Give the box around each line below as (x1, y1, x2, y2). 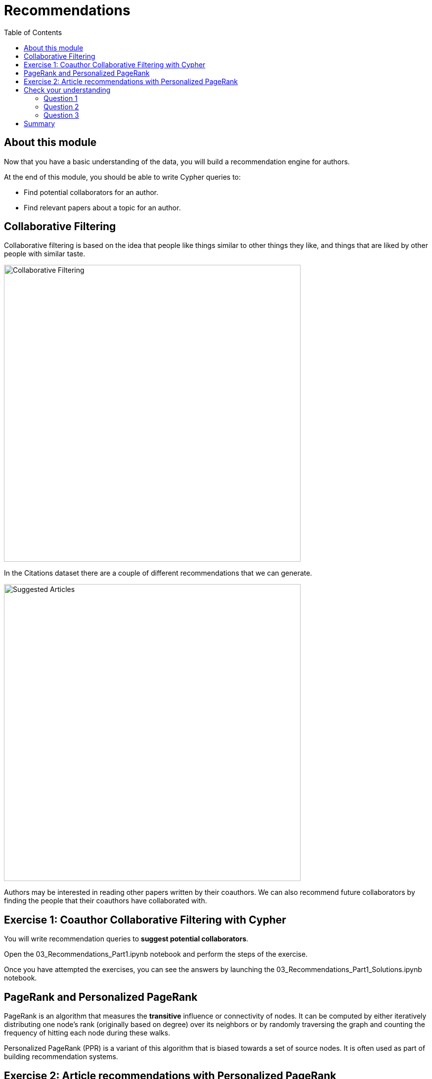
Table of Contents (4, 28, 62, 37)
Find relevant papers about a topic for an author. (24, 203, 181, 212)
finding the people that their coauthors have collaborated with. (4, 896, 207, 905)
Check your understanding (24, 85, 111, 94)
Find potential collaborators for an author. (24, 188, 159, 196)
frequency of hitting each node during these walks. (4, 1029, 171, 1037)
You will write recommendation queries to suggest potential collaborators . (4, 934, 249, 943)
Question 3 (43, 110, 79, 119)
